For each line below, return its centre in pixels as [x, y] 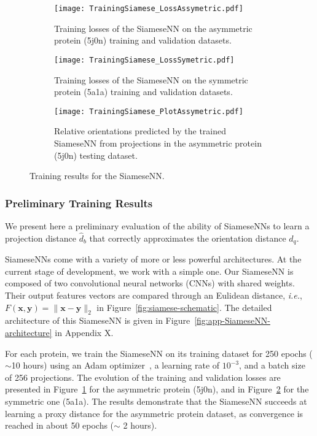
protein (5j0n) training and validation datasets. [143, 40]
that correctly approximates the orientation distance [188, 238]
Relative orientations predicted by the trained [140, 131]
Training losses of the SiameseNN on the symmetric [151, 79]
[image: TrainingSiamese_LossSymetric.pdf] [144, 60]
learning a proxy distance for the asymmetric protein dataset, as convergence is [154, 413]
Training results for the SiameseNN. [97, 176]
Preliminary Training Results [79, 203]
